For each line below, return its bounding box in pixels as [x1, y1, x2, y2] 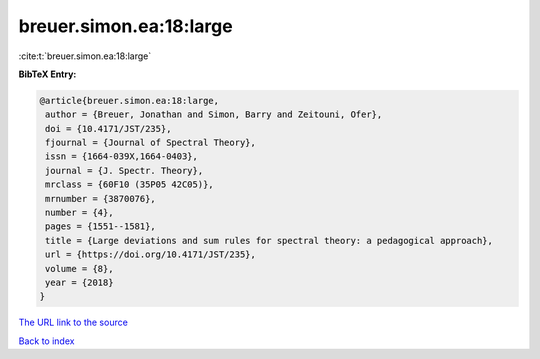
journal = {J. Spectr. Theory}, [45, 165, 204, 176]
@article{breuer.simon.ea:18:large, [39, 95, 220, 106]
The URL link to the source [18, 316, 129, 329]
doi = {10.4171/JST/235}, [45, 123, 172, 134]
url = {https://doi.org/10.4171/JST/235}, [45, 249, 257, 260]
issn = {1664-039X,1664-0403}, [45, 151, 199, 162]
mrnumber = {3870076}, [45, 193, 157, 204]
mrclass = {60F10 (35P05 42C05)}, [45, 179, 214, 190]
